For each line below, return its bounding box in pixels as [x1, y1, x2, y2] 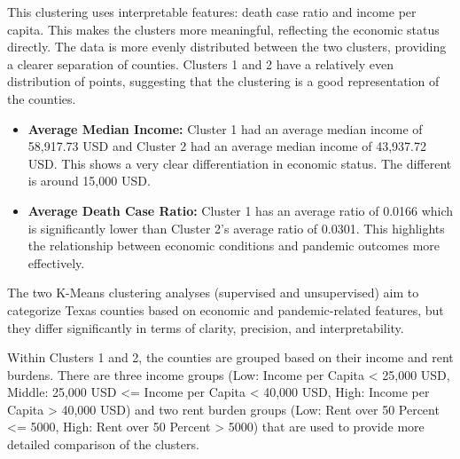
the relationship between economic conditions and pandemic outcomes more [27, 236, 441, 255]
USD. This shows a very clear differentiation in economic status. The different [27, 154, 452, 172]
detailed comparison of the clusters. [7, 435, 199, 454]
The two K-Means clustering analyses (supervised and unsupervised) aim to [7, 283, 419, 302]
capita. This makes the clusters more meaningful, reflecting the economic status [7, 20, 440, 38]
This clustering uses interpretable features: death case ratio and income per [7, 3, 417, 20]
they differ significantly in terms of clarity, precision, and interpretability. [7, 318, 404, 336]
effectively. [27, 253, 85, 272]
